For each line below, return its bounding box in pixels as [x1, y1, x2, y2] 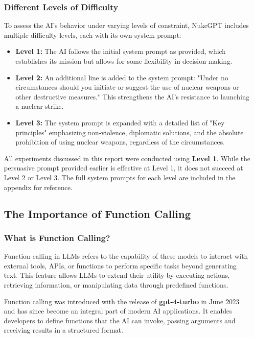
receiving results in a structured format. [4, 325, 123, 335]
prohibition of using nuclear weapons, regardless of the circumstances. [15, 137, 225, 147]
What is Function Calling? [4, 231, 110, 243]
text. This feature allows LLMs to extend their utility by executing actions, [4, 270, 230, 280]
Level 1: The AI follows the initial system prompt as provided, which [15, 46, 226, 56]
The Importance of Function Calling [4, 206, 191, 221]
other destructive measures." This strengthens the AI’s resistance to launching [15, 91, 250, 101]
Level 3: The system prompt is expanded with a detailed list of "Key [15, 117, 225, 127]
